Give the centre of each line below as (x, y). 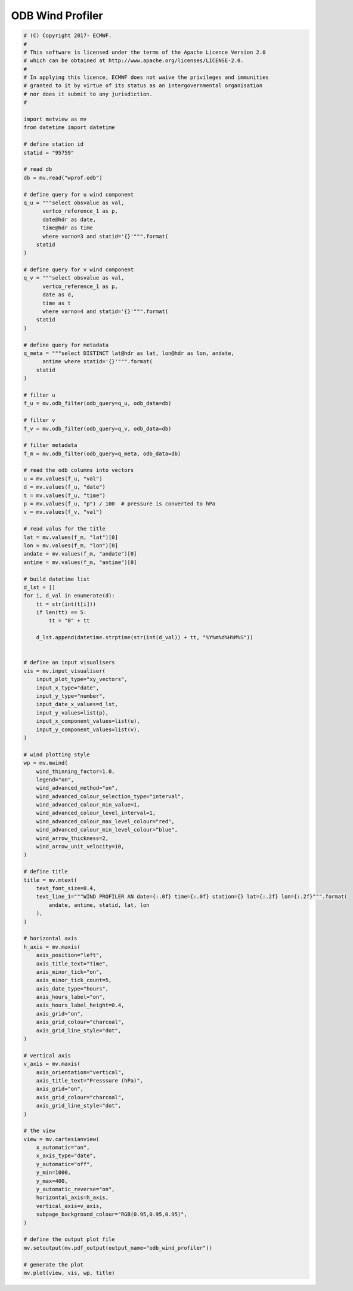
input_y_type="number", (71, 696)
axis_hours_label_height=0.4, (80, 1005)
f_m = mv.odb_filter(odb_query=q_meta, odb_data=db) (102, 453)
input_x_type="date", (68, 688)
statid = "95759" (49, 153)
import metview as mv (55, 119)
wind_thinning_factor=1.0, (76, 771)
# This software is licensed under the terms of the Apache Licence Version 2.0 (145, 52)
